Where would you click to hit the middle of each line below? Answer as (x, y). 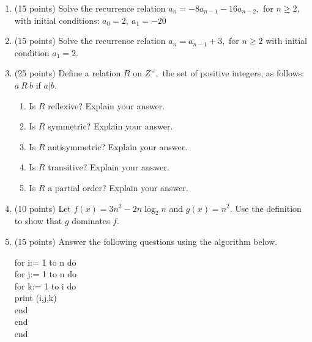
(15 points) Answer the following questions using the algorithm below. (146, 241)
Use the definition (268, 208)
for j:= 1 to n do (45, 274)
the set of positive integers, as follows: (233, 73)
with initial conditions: (57, 20)
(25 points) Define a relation (68, 73)
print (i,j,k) (35, 298)
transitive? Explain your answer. (109, 167)
